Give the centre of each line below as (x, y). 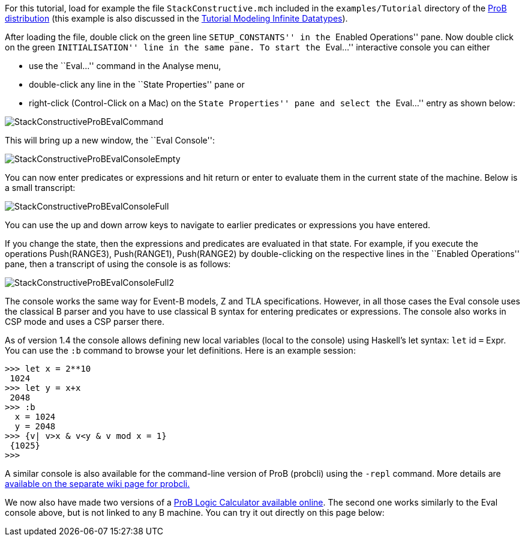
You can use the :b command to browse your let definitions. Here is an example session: (180, 350)
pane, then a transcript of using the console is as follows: (118, 264)
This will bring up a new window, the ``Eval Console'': (110, 140)
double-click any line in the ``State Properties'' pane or (137, 84)
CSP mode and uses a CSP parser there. (85, 322)
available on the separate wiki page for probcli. (97, 484)
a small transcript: (40, 188)
